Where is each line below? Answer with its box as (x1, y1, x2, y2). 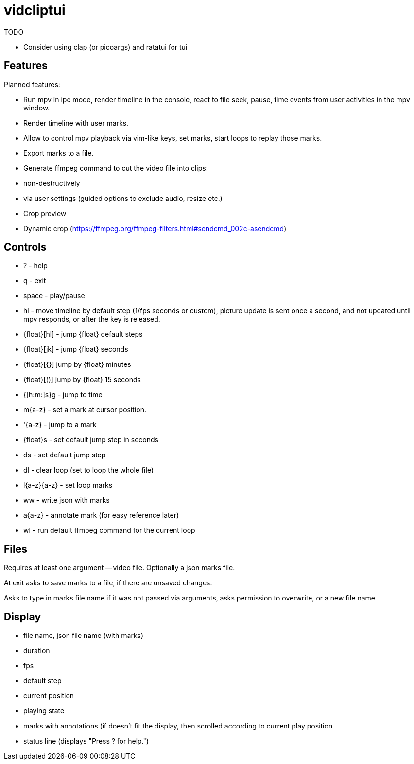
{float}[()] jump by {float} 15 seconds (23, 375, 141, 384)
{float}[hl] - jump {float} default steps (23, 330, 143, 339)
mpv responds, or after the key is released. (23, 315, 160, 324)
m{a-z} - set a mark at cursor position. (23, 405, 146, 414)
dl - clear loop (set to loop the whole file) (23, 466, 154, 474)
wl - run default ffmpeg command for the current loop (23, 526, 195, 535)
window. (23, 103, 50, 112)
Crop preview (23, 209, 67, 218)
